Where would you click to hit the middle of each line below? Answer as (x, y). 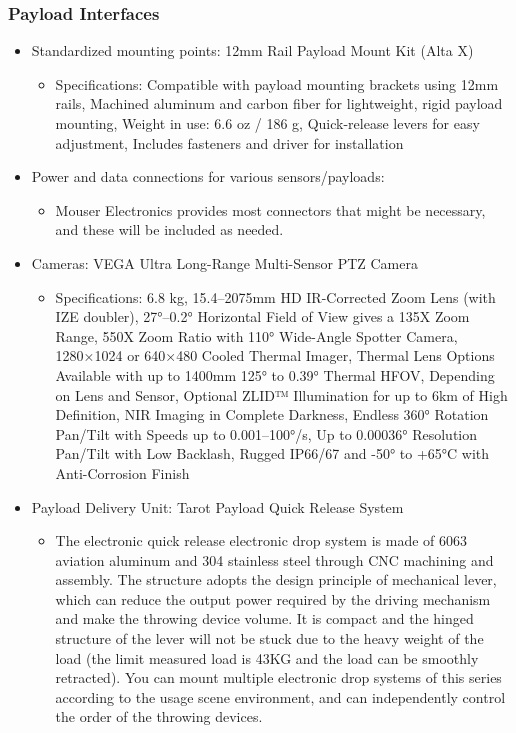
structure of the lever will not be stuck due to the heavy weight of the (269, 638)
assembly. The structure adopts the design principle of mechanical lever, (276, 579)
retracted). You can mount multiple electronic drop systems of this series (278, 677)
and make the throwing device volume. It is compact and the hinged (264, 618)
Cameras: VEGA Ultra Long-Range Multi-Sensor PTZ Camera (224, 262)
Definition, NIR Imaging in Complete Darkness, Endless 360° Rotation (272, 414)
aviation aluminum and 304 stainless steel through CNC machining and (274, 559)
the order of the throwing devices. (159, 716)
